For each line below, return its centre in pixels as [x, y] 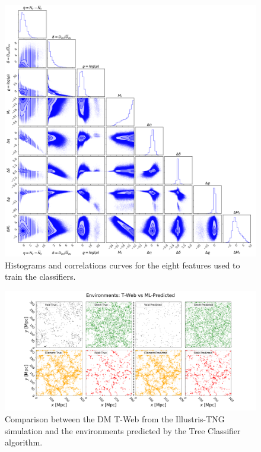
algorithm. [24, 442]
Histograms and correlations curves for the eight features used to [122, 265]
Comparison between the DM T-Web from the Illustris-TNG [115, 419]
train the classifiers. [40, 276]
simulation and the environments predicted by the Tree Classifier [123, 430]
